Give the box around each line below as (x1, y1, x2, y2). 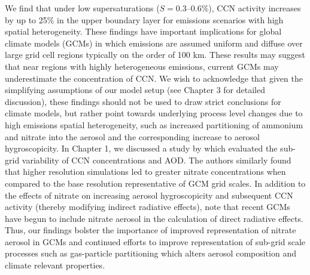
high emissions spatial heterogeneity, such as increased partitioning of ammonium (5, 118, 303, 131)
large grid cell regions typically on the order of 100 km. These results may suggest (5, 48, 305, 61)
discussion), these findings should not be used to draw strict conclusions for (5, 95, 281, 107)
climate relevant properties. (5, 259, 105, 271)
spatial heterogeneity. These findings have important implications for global (5, 25, 282, 38)
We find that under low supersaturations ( (5, 2, 160, 14)
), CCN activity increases (208, 2, 301, 14)
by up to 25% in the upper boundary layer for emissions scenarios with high (5, 13, 284, 26)
